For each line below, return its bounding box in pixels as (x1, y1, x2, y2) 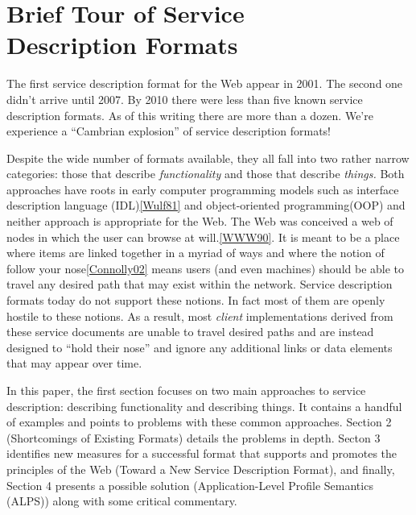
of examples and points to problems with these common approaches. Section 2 (6, 413, 392, 430)
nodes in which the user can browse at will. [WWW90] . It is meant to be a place (6, 228, 400, 245)
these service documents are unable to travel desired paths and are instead (6, 323, 374, 340)
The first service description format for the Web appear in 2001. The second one (6, 75, 403, 92)
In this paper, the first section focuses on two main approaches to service (6, 382, 366, 398)
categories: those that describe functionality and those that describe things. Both (6, 165, 405, 182)
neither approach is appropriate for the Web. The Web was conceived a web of (6, 213, 393, 230)
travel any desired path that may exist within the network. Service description (6, 276, 393, 293)
